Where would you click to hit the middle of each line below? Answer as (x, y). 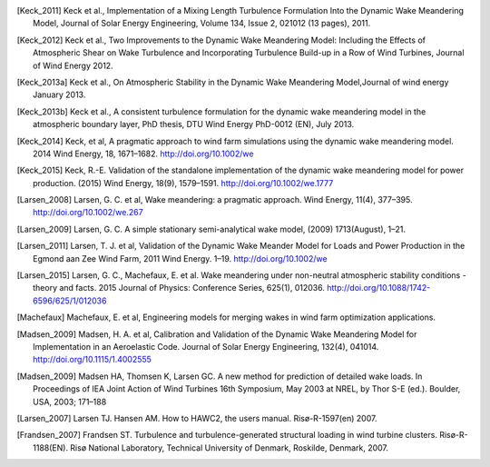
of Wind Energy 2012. (73, 65)
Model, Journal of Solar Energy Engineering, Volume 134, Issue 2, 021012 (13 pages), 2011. (202, 24)
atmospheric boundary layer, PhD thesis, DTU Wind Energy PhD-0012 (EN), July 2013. (194, 124)
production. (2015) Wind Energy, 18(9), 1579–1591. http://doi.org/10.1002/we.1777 (183, 183)
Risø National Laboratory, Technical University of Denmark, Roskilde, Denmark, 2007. (229, 447)
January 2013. (59, 94)
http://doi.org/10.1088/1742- (379, 288)
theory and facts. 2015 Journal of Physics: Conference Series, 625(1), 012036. (179, 288)
